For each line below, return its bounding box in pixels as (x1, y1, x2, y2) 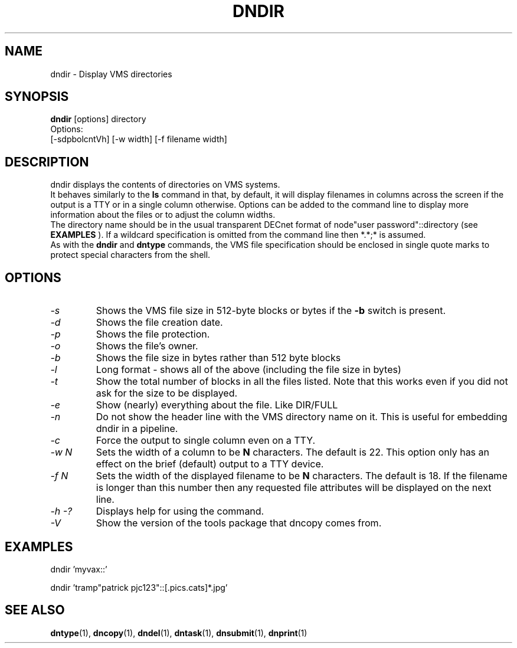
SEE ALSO (5, 603, 65, 618)
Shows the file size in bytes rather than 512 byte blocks (96, 352, 341, 364)
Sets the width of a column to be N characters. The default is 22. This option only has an (96, 446, 489, 459)
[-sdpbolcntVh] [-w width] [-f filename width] (50, 134, 227, 145)
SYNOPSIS (5, 89, 69, 104)
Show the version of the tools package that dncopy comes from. (96, 517, 382, 529)
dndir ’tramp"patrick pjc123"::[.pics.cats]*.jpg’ (50, 582, 228, 593)
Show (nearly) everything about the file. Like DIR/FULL (96, 399, 338, 411)
